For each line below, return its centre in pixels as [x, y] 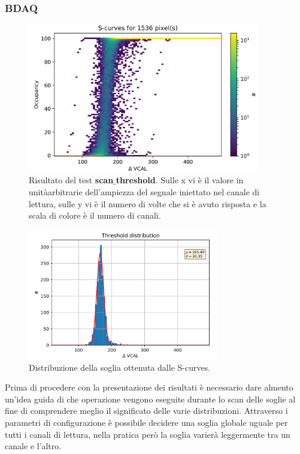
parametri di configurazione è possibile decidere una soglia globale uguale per [146, 422]
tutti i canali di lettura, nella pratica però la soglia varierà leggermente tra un [148, 434]
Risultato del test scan [71, 180]
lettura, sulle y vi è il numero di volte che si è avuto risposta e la [148, 203]
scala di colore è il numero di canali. [95, 215]
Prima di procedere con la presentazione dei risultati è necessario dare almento [149, 387]
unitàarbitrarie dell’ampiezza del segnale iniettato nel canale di [144, 191]
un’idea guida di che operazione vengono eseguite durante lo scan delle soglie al [150, 399]
